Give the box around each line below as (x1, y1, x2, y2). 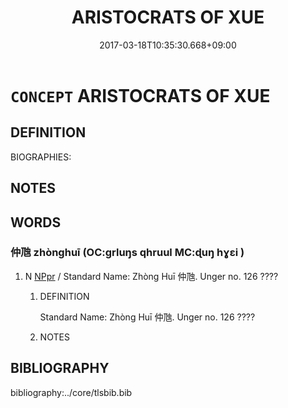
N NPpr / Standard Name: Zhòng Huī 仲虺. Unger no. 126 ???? (24, 270, 279, 282)
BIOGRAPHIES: (10, 151, 72, 163)
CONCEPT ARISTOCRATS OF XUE (10, 84, 271, 107)
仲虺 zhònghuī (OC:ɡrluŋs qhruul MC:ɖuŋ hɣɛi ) (10, 246, 245, 260)
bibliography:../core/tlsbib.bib (10, 386, 133, 398)
